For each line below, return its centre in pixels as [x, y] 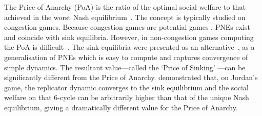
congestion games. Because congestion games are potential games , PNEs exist [127, 27]
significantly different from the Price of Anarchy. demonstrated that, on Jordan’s [131, 77]
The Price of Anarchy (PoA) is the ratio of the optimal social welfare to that [125, 7]
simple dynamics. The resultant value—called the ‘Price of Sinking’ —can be [125, 67]
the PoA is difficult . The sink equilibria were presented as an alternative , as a [129, 47]
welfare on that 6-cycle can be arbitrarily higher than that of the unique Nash [127, 97]
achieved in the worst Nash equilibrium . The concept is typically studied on [125, 17]
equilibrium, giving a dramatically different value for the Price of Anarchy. [121, 107]
